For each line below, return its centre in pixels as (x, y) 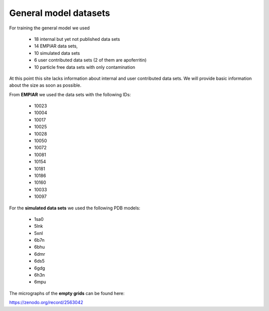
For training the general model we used (49, 28)
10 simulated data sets (57, 53)
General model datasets (60, 13)
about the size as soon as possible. (45, 85)
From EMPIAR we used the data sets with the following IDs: (70, 94)
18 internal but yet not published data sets (77, 39)
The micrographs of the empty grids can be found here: (67, 293)
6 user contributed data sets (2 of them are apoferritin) (90, 60)
